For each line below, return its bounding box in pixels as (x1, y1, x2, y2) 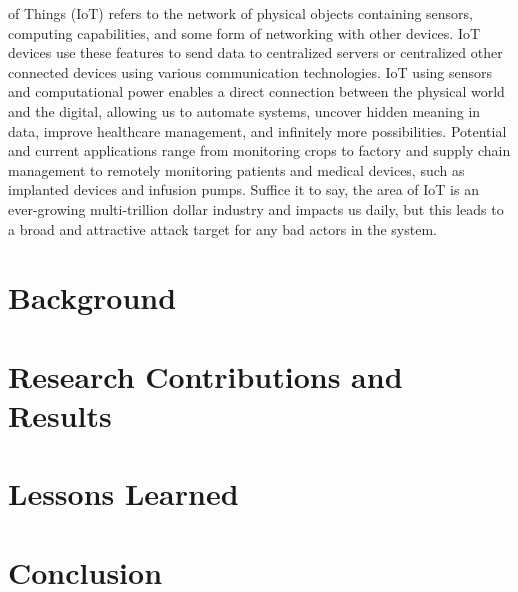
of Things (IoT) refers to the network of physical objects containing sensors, (8, 3, 474, 23)
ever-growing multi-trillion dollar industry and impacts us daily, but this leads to (8, 198, 504, 219)
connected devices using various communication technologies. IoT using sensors (8, 61, 493, 82)
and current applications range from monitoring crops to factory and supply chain (8, 140, 511, 161)
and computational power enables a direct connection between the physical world (8, 81, 505, 102)
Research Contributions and (8, 355, 403, 396)
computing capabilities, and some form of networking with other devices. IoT (8, 22, 481, 43)
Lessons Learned (8, 473, 239, 514)
